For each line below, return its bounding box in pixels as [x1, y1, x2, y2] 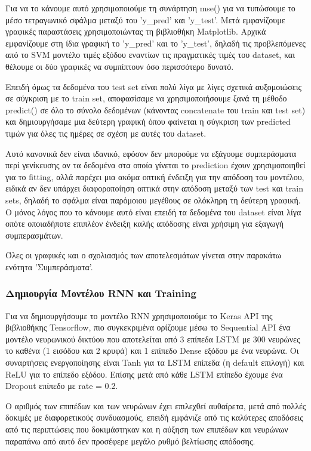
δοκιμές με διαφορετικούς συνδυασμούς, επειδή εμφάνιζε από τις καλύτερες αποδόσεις [5, 411, 303, 424]
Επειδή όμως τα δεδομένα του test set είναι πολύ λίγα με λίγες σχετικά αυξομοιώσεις [5, 80, 301, 92]
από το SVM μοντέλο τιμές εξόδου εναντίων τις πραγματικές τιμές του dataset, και [5, 48, 295, 61]
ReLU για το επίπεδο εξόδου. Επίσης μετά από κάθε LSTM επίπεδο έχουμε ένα [5, 367, 283, 380]
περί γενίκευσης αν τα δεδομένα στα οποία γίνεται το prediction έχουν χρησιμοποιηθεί [5, 159, 306, 171]
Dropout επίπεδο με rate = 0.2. [5, 379, 118, 392]
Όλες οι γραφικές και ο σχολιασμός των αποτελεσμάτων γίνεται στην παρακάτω [5, 249, 281, 261]
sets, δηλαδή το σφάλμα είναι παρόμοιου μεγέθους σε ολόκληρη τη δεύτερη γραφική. [5, 193, 301, 206]
